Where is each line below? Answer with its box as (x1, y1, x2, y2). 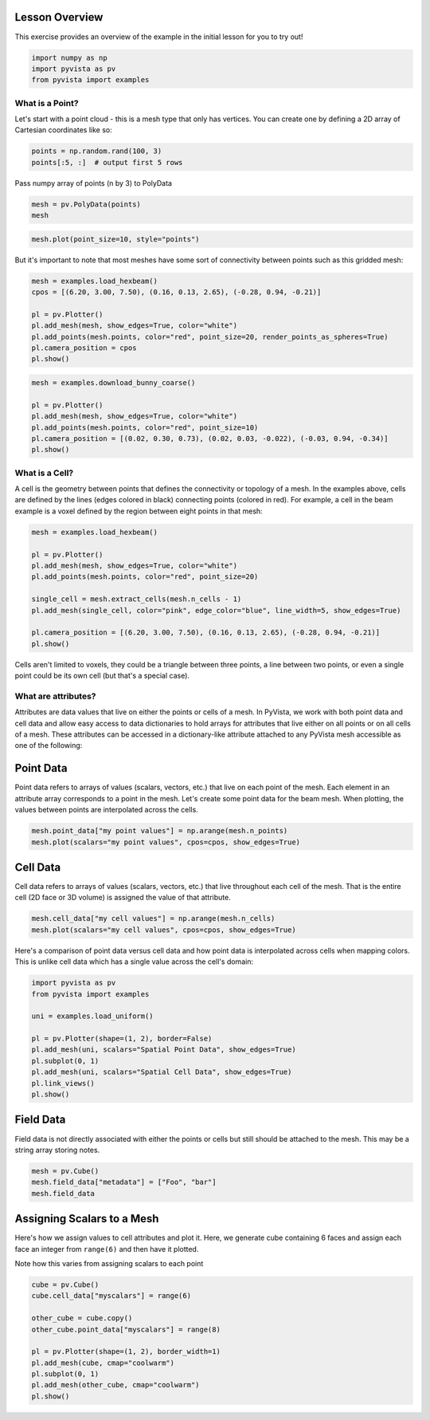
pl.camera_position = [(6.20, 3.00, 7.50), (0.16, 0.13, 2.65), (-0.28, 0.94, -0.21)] (31, 628, 381, 637)
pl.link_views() (31, 1079, 96, 1088)
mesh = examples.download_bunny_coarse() (31, 379, 196, 387)
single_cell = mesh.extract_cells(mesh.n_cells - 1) (31, 595, 242, 604)
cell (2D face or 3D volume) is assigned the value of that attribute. (14, 893, 231, 903)
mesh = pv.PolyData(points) (31, 199, 141, 209)
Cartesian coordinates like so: (14, 125, 112, 135)
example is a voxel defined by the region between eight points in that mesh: (14, 506, 263, 516)
